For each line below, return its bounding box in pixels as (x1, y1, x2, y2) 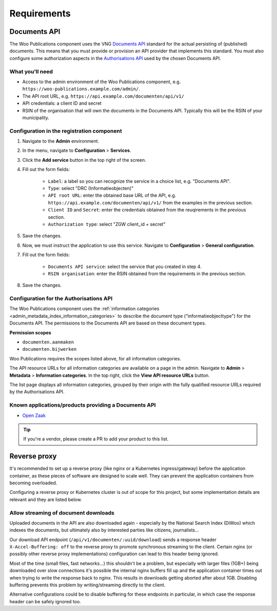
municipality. (22, 114, 50, 121)
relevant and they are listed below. (9, 496, 82, 503)
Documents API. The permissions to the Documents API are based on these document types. (9, 320, 206, 326)
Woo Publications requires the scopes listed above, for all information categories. (9, 355, 182, 361)
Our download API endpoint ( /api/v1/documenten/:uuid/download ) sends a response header (9, 537, 216, 543)
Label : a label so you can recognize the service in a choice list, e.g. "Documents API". (48, 178, 231, 184)
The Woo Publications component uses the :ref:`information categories (9, 305, 160, 312)
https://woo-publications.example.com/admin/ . (22, 86, 141, 92)
